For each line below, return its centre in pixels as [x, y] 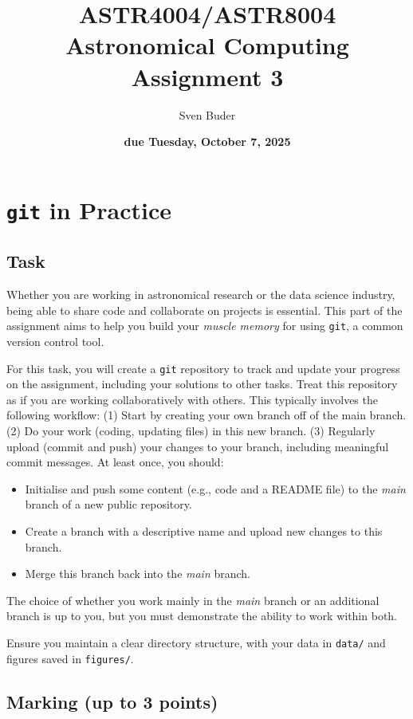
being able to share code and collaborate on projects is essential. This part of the [205, 310]
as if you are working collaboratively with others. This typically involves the [192, 399]
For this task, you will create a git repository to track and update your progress [203, 368]
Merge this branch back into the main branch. [138, 574]
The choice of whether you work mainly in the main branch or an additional [193, 600]
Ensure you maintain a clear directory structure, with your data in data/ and [196, 643]
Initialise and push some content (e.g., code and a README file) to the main [215, 488]
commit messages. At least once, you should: [115, 462]
